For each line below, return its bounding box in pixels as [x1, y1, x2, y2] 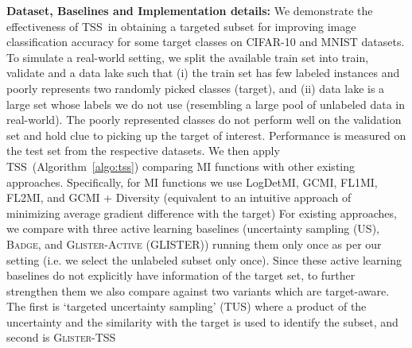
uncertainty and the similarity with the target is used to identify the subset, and [6, 313, 398, 330]
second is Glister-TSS [6, 329, 116, 346]
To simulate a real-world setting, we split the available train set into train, [6, 48, 369, 65]
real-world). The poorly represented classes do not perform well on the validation [6, 111, 402, 128]
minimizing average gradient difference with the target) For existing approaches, [6, 204, 397, 221]
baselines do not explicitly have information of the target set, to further [6, 267, 356, 284]
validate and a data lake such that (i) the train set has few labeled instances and [6, 64, 400, 81]
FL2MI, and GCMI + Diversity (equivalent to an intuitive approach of [6, 189, 352, 206]
